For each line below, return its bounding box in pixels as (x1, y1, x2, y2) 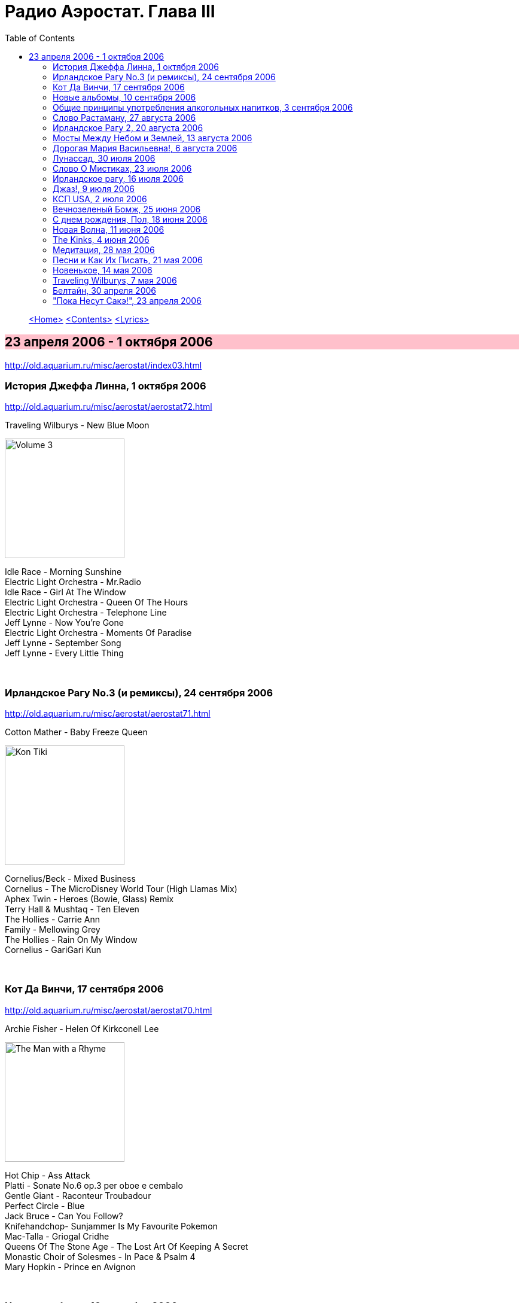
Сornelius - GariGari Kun (5, 945, 101, 955)
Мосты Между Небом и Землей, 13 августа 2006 (53, 132, 252, 143)
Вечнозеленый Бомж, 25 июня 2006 (53, 203, 201, 214)
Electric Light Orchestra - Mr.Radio (5, 577, 141, 587)
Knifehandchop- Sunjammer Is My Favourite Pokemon (5, 1220, 218, 1231)
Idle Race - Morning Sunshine (5, 567, 122, 577)
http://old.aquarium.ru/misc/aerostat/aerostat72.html (5, 401, 212, 412)
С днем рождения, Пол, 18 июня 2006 (53, 214, 208, 224)
